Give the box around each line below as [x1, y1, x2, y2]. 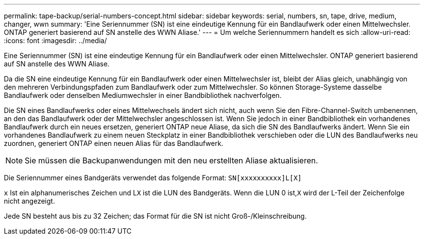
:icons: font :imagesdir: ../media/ [4, 36, 107, 45]
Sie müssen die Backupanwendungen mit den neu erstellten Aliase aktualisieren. [25, 156, 318, 165]
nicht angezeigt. [4, 197, 55, 205]
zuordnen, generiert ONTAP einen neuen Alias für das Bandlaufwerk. [4, 139, 224, 147]
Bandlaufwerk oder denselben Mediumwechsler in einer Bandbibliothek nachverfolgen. [4, 91, 282, 99]
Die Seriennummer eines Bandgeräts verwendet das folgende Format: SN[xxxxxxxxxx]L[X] [4, 174, 302, 182]
